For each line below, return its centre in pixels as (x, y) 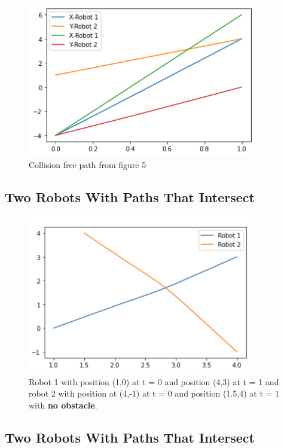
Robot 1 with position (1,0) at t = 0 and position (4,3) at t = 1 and (154, 381)
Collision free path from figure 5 (88, 164)
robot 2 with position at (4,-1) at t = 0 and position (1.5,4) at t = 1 (154, 393)
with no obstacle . (63, 405)
